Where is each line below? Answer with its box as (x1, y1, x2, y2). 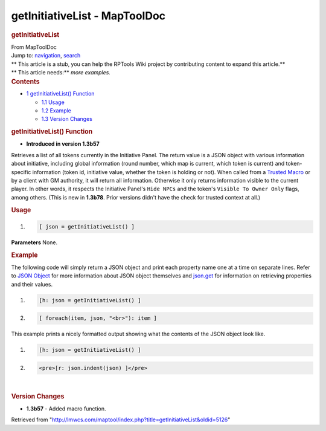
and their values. (11, 280, 53, 288)
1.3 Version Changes (41, 115, 93, 123)
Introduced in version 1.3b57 (26, 140, 100, 147)
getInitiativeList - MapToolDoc (11, 9, 166, 22)
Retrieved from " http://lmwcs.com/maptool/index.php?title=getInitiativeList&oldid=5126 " (11, 416, 231, 423)
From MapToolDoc (11, 43, 57, 51)
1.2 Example (41, 107, 72, 114)
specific (11, 168, 31, 175)
